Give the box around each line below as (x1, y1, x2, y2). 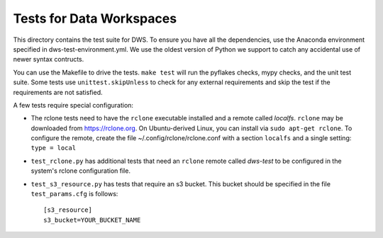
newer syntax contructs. (13, 55, 84, 64)
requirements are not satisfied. (13, 88, 103, 96)
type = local (30, 144, 77, 152)
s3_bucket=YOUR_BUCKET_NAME (43, 216, 141, 224)
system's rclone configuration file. (30, 166, 131, 175)
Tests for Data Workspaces (13, 11, 177, 26)
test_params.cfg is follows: (30, 190, 118, 198)
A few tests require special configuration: (13, 101, 134, 109)
